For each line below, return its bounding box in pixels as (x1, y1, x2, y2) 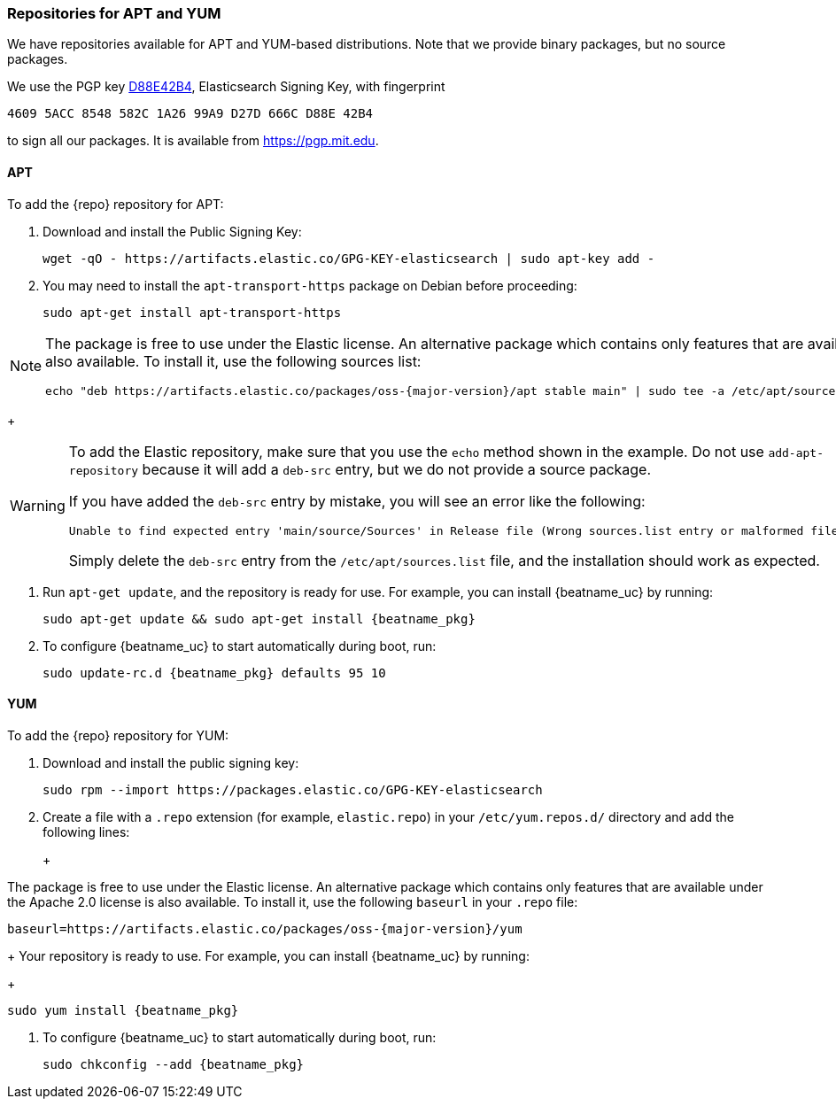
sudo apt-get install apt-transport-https (43, 305, 342, 320)
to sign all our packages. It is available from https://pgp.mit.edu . (7, 133, 379, 149)
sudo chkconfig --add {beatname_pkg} (43, 1056, 305, 1071)
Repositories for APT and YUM (7, 4, 221, 22)
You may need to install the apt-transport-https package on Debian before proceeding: (43, 277, 577, 293)
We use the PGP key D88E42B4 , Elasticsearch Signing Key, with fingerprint (7, 79, 445, 95)
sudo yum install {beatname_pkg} (7, 1002, 239, 1017)
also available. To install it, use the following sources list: (45, 352, 422, 370)
